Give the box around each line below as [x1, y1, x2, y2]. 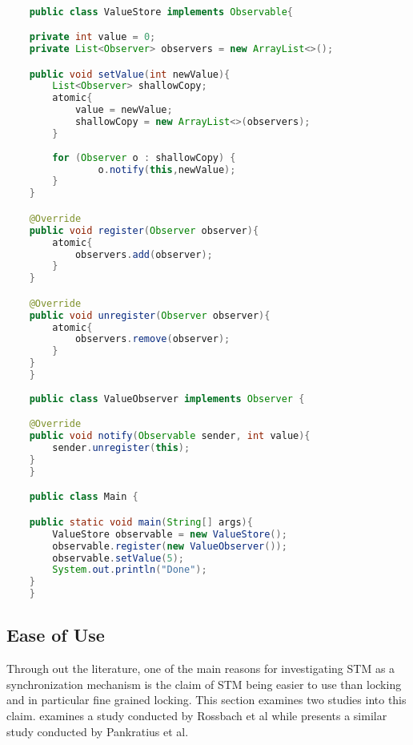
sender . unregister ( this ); [52, 442, 190, 454]
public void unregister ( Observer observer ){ [29, 309, 271, 321]
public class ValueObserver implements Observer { [29, 393, 305, 405]
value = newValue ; [74, 104, 173, 116]
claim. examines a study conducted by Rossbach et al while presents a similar [6, 707, 387, 723]
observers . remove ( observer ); [74, 333, 231, 345]
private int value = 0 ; [29, 31, 156, 43]
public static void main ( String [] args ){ [29, 516, 253, 528]
